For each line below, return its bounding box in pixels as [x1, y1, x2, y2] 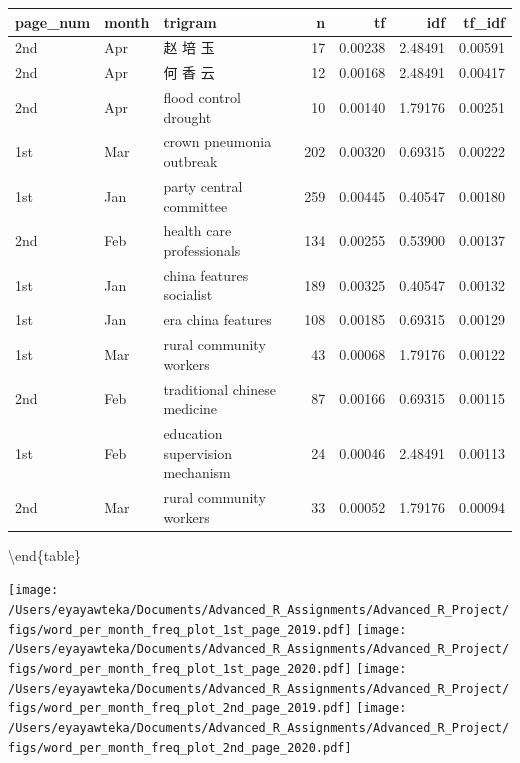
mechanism [163, 462, 231, 483]
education [163, 422, 223, 443]
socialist [163, 284, 213, 305]
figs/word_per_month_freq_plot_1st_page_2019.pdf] [8, 622, 352, 637]
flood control [163, 87, 241, 108]
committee [163, 195, 228, 216]
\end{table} [8, 544, 82, 565]
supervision [163, 442, 233, 463]
